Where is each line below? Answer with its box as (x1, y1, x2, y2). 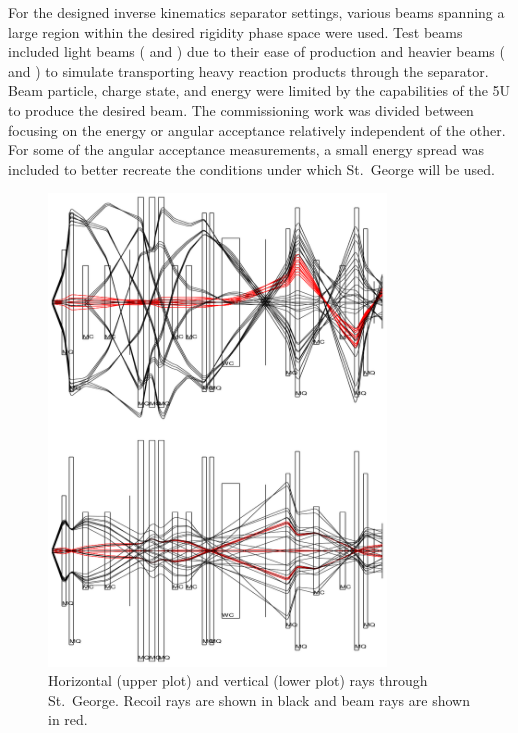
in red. (48, 709, 88, 730)
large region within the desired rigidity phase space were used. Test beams (8, 21, 463, 42)
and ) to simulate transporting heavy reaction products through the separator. (8, 60, 489, 81)
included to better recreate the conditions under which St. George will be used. (8, 158, 495, 179)
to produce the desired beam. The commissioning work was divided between (8, 99, 474, 120)
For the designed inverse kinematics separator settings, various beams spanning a (8, 2, 505, 22)
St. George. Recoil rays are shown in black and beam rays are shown (48, 689, 470, 710)
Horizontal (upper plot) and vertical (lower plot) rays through (48, 670, 428, 691)
